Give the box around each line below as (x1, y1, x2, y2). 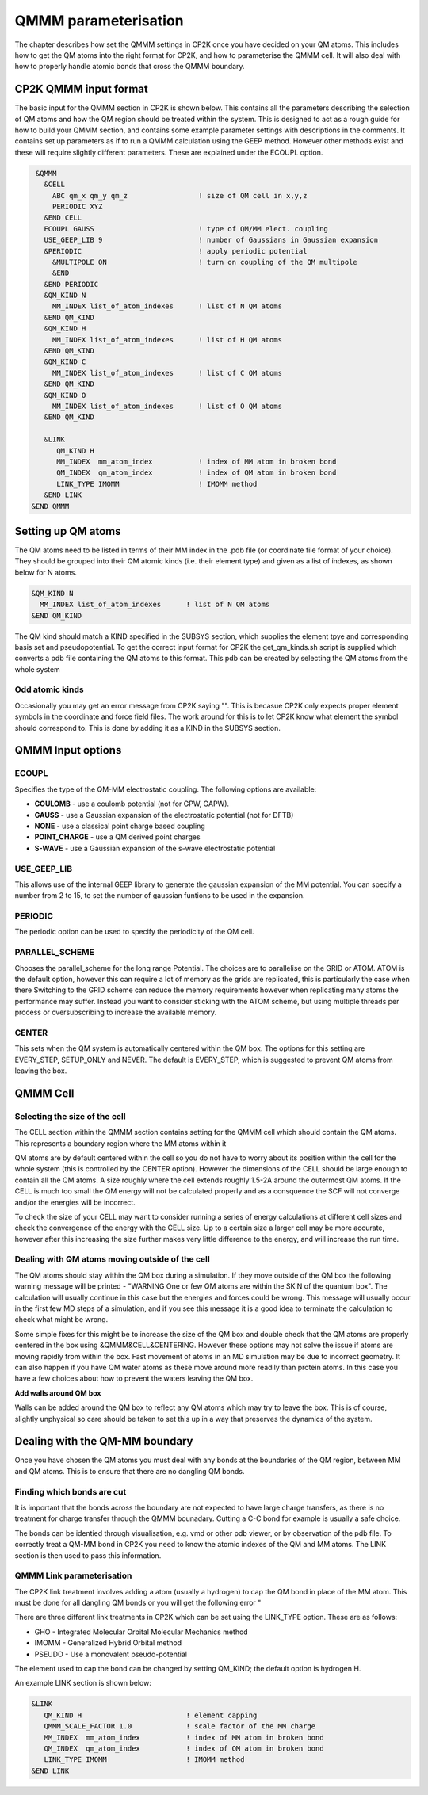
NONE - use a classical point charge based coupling (34, 821, 205, 831)
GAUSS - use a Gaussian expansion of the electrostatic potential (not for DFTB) (34, 810, 294, 819)
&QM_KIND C (44, 357, 86, 366)
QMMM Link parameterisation (14, 1570, 132, 1581)
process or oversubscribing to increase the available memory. (14, 1007, 217, 1018)
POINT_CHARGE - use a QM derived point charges (34, 832, 201, 842)
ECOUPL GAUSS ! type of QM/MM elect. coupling (44, 224, 329, 233)
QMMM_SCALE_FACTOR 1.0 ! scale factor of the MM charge (44, 1722, 316, 1731)
